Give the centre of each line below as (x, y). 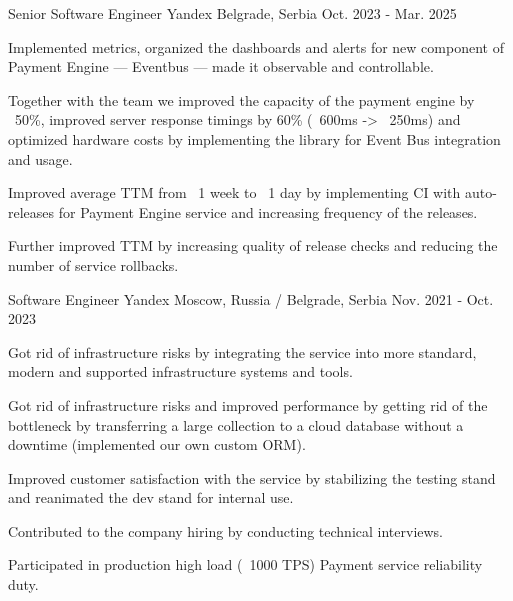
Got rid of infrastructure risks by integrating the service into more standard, (242, 351)
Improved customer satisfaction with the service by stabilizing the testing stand (252, 477)
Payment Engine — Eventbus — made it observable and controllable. (221, 66)
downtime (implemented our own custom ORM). (157, 444)
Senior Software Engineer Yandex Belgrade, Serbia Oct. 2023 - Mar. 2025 (232, 13)
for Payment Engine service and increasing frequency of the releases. (268, 211)
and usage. (40, 158)
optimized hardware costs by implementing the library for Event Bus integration (254, 138)
